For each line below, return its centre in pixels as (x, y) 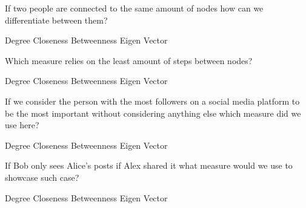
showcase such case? (42, 177)
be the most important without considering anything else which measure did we (153, 113)
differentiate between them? (56, 20)
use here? (22, 125)
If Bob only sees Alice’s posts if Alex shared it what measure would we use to (149, 165)
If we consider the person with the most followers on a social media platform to (152, 101)
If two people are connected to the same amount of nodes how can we (134, 8)
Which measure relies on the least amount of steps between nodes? (129, 60)
